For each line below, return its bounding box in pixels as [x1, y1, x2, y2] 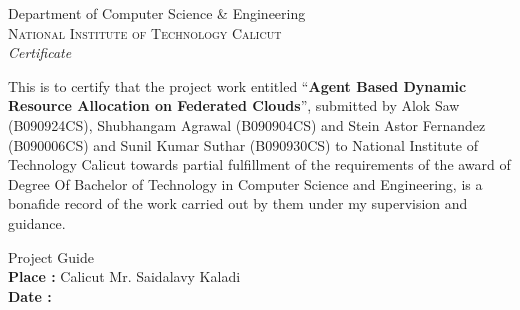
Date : [8, 285, 52, 306]
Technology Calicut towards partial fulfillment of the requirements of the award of [8, 154, 511, 175]
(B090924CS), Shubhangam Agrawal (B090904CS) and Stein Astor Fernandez [8, 114, 486, 135]
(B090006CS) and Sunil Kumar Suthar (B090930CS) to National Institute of [8, 134, 478, 155]
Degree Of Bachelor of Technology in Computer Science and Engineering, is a [8, 173, 483, 194]
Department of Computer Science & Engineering [8, 3, 306, 23]
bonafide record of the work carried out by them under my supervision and [8, 193, 468, 214]
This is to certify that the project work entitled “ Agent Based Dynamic [8, 75, 467, 96]
